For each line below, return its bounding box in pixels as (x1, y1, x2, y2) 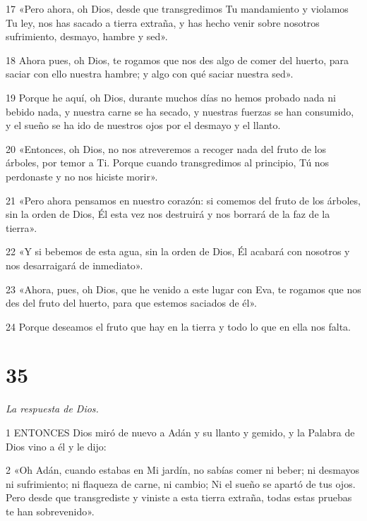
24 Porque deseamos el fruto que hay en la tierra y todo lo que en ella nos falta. (6, 319, 351, 333)
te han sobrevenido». (6, 503, 95, 518)
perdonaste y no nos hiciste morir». (6, 168, 158, 183)
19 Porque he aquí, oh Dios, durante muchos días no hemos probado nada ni (6, 90, 336, 104)
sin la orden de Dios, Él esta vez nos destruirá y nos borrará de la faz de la (6, 207, 330, 221)
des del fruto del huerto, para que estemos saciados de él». (6, 295, 257, 310)
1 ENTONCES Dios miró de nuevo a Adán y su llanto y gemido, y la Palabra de (6, 425, 355, 439)
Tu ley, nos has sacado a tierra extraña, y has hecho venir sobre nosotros (6, 15, 320, 30)
